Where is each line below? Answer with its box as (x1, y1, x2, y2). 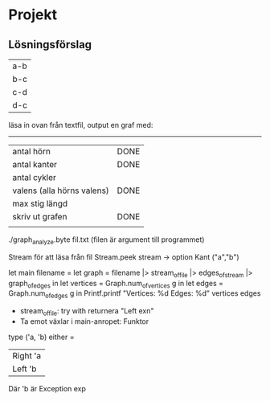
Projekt (8, 6, 58, 24)
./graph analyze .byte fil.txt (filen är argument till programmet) (8, 235, 205, 246)
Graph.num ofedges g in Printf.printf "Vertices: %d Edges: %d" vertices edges (8, 288, 261, 301)
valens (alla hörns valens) (12, 185, 110, 196)
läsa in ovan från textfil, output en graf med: (8, 121, 153, 129)
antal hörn (12, 146, 51, 157)
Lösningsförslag (8, 38, 92, 51)
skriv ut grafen (12, 211, 67, 222)
